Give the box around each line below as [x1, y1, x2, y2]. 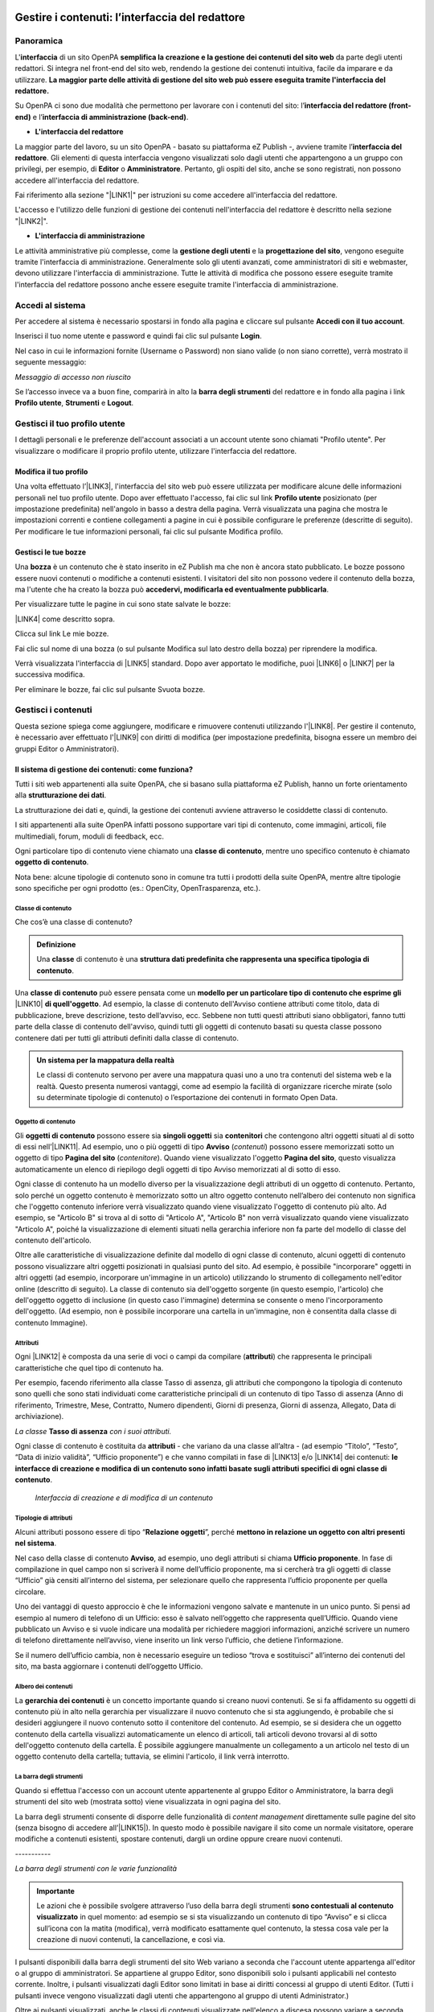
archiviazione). [14, 1412, 64, 1421]
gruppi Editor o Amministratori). [14, 744, 120, 753]
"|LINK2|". [14, 216, 48, 225]
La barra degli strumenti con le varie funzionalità [14, 1864, 177, 1874]
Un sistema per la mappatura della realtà [36, 1055, 174, 1065]
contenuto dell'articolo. [14, 1235, 92, 1245]
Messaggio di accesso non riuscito [14, 372, 132, 381]
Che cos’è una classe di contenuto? [14, 917, 133, 927]
